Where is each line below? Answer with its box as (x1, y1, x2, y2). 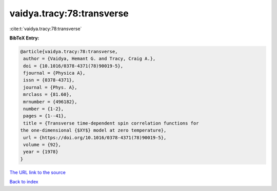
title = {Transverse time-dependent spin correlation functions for (23, 120, 199, 126)
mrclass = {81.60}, (23, 92, 72, 97)
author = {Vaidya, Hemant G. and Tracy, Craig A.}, (23, 56, 156, 61)
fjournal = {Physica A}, (23, 70, 86, 76)
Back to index (9, 179, 38, 185)
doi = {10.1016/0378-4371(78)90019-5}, (23, 63, 123, 69)
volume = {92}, (23, 142, 62, 147)
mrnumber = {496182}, (23, 99, 77, 104)
